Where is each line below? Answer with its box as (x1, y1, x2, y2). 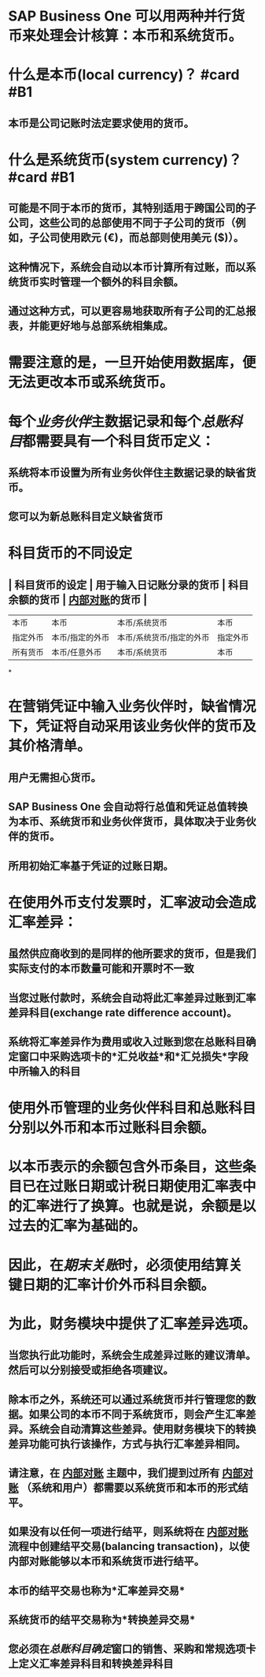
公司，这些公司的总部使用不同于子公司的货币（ (8, 216, 236, 229)
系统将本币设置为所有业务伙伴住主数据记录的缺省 (8, 466, 246, 479)
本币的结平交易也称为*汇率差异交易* (8, 1584, 186, 1597)
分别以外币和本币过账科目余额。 (8, 1119, 215, 1137)
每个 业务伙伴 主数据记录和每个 (8, 412, 202, 430)
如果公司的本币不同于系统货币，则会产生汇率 (28, 1407, 246, 1421)
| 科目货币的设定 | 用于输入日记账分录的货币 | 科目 (8, 578, 249, 591)
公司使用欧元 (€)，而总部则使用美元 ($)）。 (39, 231, 245, 244)
